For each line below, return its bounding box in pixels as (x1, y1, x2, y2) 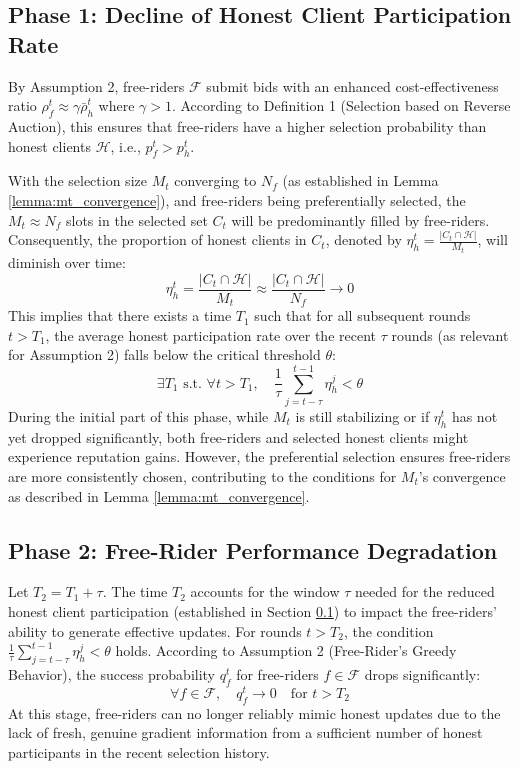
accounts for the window (190, 581, 340, 602)
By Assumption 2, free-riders (8, 75, 185, 96)
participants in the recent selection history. (8, 741, 270, 762)
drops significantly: (364, 663, 481, 684)
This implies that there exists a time (8, 305, 232, 326)
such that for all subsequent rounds (254, 305, 471, 326)
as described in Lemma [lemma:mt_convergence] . (8, 485, 310, 506)
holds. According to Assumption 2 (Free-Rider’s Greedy (115, 640, 457, 661)
